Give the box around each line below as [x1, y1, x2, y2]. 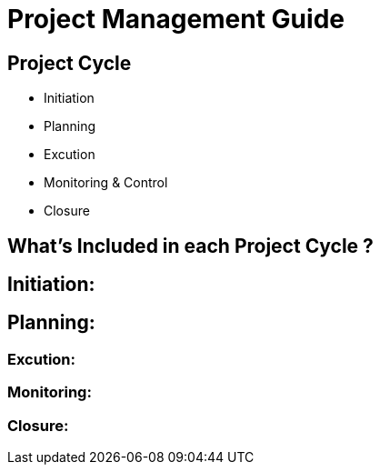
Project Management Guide [7, 4, 345, 35]
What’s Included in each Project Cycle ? [7, 234, 374, 257]
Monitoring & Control [44, 175, 168, 191]
